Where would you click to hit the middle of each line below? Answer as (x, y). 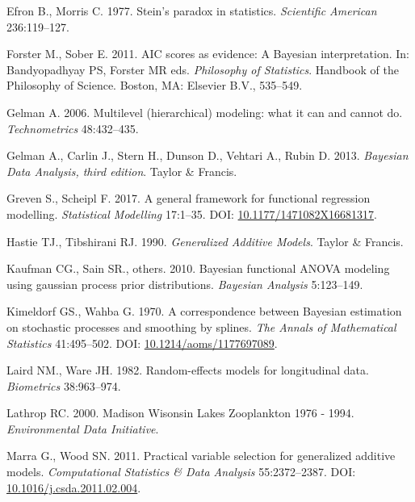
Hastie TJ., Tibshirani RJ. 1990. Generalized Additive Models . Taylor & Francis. (205, 241)
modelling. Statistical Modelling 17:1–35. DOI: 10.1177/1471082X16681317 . (192, 213)
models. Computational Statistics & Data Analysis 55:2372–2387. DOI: (181, 472)
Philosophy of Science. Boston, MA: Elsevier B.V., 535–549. (155, 85)
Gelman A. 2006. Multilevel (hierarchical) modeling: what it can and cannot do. (205, 112)
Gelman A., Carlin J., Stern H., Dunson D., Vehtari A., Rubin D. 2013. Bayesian (207, 155)
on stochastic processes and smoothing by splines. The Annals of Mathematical (201, 326)
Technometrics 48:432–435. (73, 128)
